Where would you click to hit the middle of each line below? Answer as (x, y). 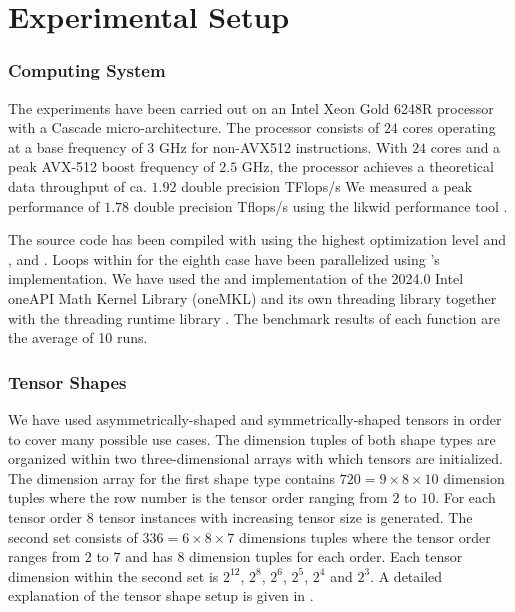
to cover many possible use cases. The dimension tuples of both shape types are (252, 438)
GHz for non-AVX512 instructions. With (283, 146)
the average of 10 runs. (78, 337)
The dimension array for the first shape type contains (172, 477)
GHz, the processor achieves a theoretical (367, 166)
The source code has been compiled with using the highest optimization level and (257, 239)
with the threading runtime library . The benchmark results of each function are (254, 317)
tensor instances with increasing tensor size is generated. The (285, 516)
